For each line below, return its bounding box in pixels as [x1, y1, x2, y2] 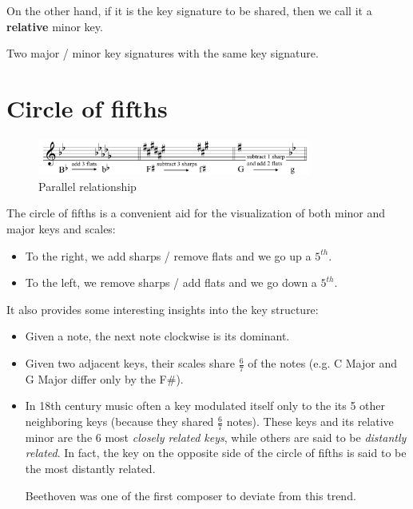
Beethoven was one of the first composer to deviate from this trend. [25, 487, 356, 503]
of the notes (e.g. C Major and [248, 355, 397, 372]
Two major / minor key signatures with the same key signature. [6, 45, 319, 62]
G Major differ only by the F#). [25, 370, 184, 387]
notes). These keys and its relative [226, 413, 394, 430]
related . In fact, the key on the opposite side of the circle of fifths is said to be [25, 444, 407, 461]
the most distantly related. [25, 460, 156, 477]
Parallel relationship [38, 177, 137, 194]
